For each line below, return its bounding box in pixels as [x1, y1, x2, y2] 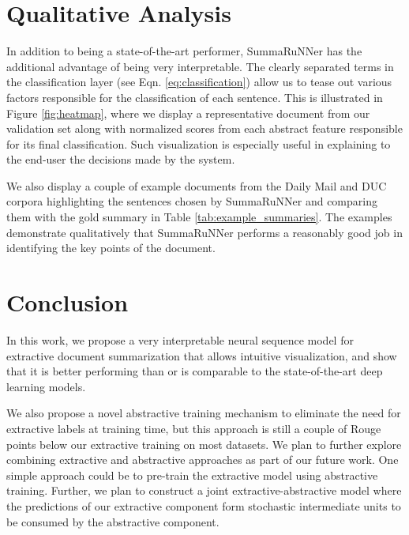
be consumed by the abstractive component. [6, 513, 220, 529]
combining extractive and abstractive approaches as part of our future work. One [6, 451, 399, 468]
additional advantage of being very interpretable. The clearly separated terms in [6, 58, 394, 74]
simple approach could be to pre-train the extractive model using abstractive [6, 466, 378, 483]
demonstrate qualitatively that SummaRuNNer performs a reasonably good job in [6, 224, 403, 240]
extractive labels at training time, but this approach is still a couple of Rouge [6, 420, 381, 436]
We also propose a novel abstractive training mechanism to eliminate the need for [6, 405, 401, 421]
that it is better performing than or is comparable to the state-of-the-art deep [6, 363, 383, 379]
